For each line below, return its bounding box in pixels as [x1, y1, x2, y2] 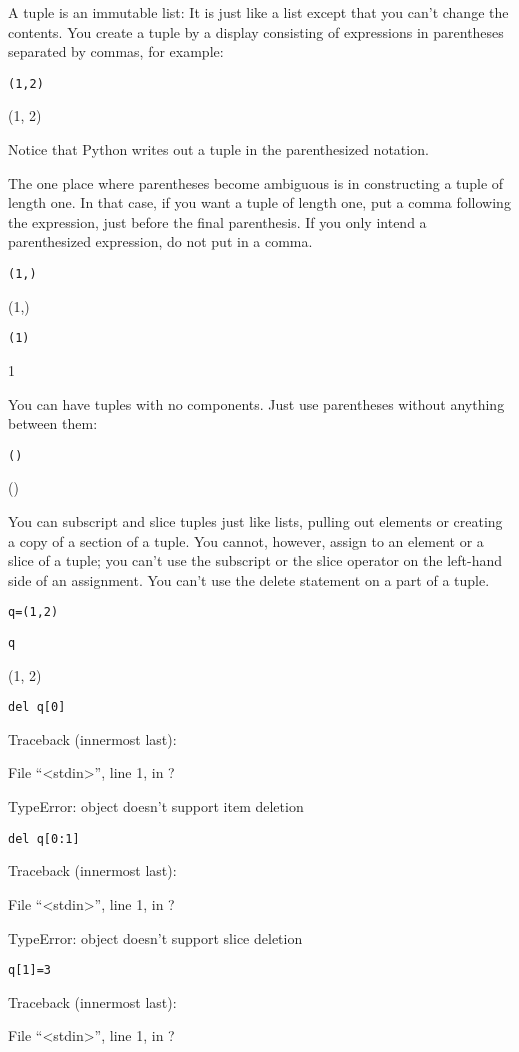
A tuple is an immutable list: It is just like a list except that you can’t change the [8, 2, 509, 22]
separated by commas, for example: [8, 41, 224, 62]
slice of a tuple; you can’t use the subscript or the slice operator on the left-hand [8, 550, 503, 571]
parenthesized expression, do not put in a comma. [8, 231, 313, 252]
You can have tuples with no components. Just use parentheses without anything [8, 393, 505, 414]
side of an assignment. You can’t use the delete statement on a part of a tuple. [8, 569, 490, 590]
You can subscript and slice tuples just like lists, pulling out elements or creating [8, 510, 503, 531]
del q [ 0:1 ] [8, 831, 80, 846]
